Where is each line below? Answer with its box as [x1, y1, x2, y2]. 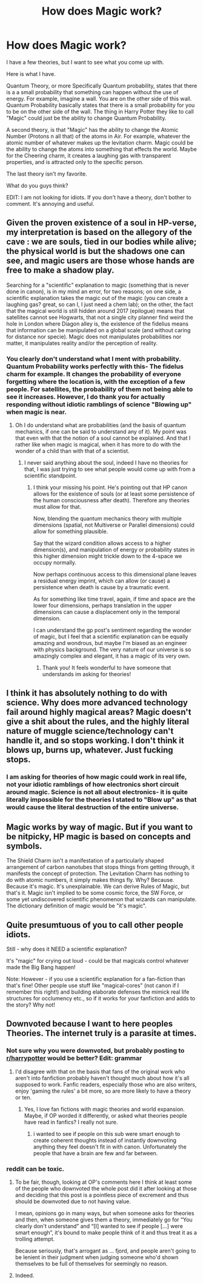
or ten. [15, 1093, 32, 1101]
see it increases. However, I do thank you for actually [6, 392, 165, 401]
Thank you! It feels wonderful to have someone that [42, 664, 171, 672]
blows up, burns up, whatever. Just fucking [6, 745, 174, 756]
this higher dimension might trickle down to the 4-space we [33, 553, 182, 560]
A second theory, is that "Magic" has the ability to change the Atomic [6, 126, 179, 133]
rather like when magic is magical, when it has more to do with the [15, 441, 181, 448]
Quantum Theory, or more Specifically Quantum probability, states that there [6, 82, 198, 89]
